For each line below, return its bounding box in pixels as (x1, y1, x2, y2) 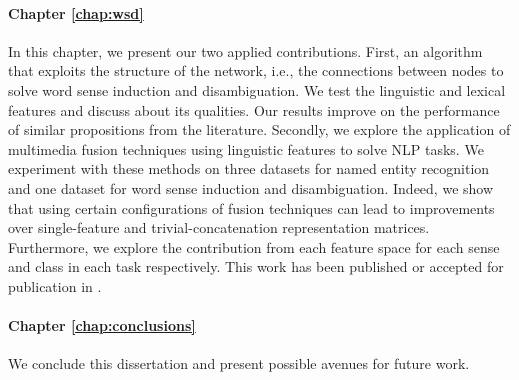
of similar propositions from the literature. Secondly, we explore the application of (8, 119, 511, 140)
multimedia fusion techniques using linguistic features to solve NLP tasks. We (8, 138, 484, 159)
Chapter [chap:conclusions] (8, 315, 196, 336)
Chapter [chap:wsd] (8, 2, 144, 23)
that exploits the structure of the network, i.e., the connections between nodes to (8, 60, 504, 81)
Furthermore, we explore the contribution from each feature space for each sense (8, 236, 500, 257)
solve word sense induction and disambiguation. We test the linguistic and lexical (8, 79, 506, 100)
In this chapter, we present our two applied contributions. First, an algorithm (8, 40, 483, 61)
